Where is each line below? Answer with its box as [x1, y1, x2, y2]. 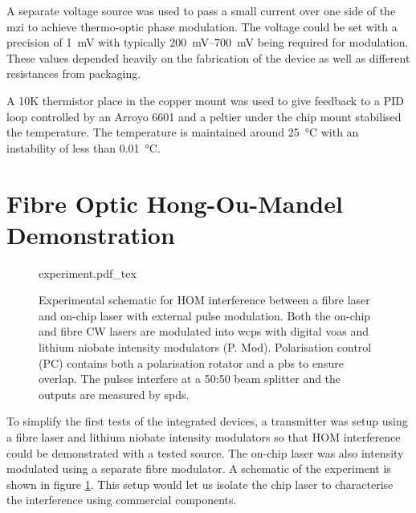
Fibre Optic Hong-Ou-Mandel [6, 186, 343, 219]
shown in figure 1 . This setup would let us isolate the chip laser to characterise [6, 475, 394, 492]
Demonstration [6, 218, 175, 250]
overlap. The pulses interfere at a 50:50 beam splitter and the [39, 370, 341, 387]
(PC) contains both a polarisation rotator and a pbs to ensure [39, 354, 344, 371]
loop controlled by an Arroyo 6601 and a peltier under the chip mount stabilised [6, 108, 402, 124]
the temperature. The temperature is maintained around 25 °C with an [6, 124, 359, 140]
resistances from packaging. [6, 65, 141, 82]
